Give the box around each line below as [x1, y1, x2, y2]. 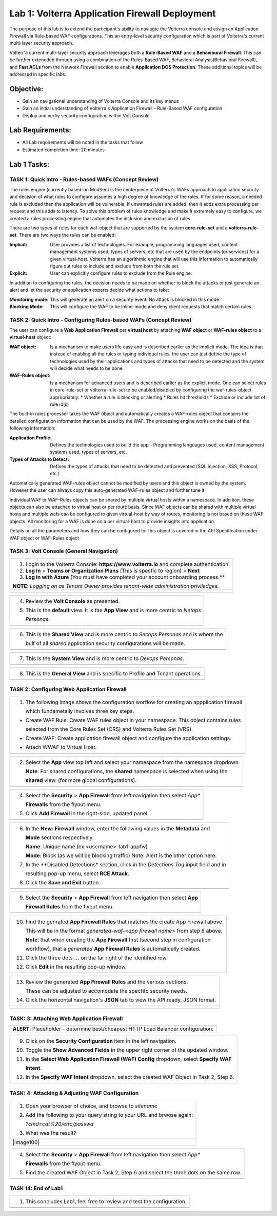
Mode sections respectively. [25, 834, 94, 841]
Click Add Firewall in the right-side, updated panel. [25, 810, 149, 817]
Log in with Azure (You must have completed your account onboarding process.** [25, 574, 225, 581]
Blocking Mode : [9, 303, 44, 310]
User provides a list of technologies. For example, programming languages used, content [50, 241, 238, 247]
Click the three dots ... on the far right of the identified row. [25, 954, 168, 961]
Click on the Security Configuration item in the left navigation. [25, 1038, 177, 1045]
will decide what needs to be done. [50, 365, 124, 371]
